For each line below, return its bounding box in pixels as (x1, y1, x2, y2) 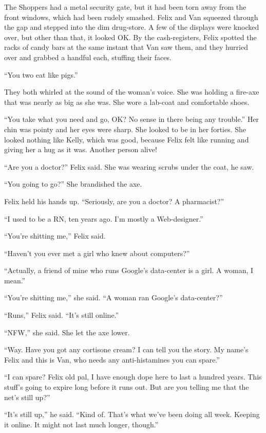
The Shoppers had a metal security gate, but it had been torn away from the (4, 2, 246, 12)
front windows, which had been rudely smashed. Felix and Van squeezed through (4, 11, 258, 22)
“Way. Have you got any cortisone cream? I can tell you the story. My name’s (4, 344, 249, 355)
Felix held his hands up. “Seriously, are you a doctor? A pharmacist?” (4, 195, 224, 206)
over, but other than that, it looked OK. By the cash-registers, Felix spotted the (4, 31, 257, 42)
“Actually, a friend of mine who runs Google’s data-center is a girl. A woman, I (4, 265, 254, 276)
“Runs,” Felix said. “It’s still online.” (4, 310, 119, 320)
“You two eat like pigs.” (4, 69, 78, 80)
